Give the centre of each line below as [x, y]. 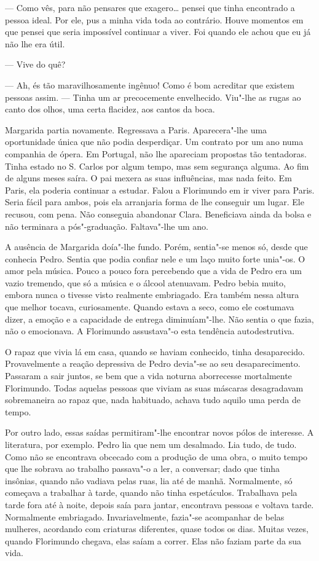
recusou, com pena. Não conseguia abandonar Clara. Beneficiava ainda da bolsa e [158, 214]
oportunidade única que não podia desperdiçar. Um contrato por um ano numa [154, 142]
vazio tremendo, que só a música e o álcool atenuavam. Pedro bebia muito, [145, 282]
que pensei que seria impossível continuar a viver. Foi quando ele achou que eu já [158, 32]
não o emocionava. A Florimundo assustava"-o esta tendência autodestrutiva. [150, 331]
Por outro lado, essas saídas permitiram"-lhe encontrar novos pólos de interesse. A [159, 432]
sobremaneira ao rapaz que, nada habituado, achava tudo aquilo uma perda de [153, 400]
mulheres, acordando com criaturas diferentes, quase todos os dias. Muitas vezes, [157, 529]
